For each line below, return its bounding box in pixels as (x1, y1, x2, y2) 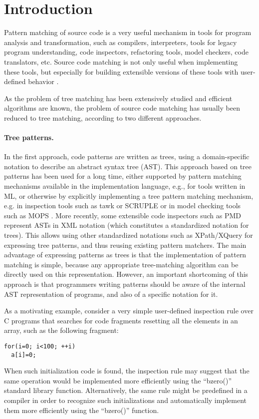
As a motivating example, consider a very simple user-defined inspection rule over (4, 305, 254, 316)
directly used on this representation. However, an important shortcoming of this (4, 269, 249, 279)
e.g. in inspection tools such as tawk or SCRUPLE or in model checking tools (4, 200, 241, 211)
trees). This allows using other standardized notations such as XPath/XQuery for (4, 230, 253, 240)
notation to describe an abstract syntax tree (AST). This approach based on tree (4, 161, 252, 171)
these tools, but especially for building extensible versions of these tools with (4, 66, 239, 77)
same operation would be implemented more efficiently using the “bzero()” (4, 375, 232, 385)
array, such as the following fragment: (4, 325, 119, 335)
